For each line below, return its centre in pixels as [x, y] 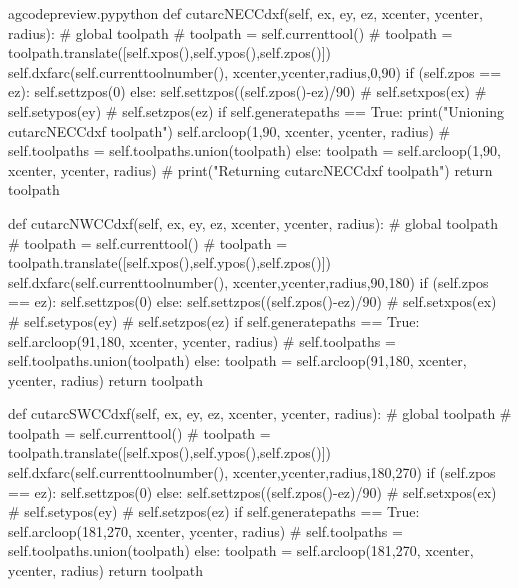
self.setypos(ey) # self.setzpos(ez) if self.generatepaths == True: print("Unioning [256, 110]
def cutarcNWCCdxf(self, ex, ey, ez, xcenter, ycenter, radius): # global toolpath [253, 222]
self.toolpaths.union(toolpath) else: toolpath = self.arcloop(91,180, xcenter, [237, 360]
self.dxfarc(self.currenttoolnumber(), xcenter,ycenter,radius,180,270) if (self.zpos [252, 472]
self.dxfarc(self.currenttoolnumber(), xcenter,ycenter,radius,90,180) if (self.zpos [248, 281]
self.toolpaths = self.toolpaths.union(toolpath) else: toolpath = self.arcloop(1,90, [254, 150]
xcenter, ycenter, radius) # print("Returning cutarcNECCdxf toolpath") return [250, 169]
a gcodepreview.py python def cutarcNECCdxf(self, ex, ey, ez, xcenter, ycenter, [245, 13]
